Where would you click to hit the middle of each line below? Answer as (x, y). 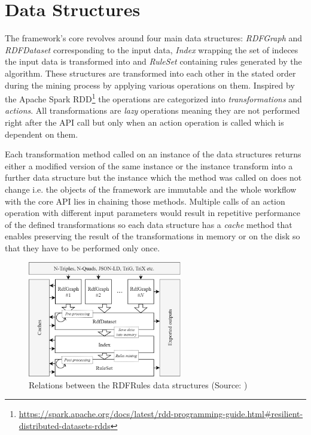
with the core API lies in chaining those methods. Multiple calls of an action (145, 201)
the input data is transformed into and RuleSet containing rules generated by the (153, 61)
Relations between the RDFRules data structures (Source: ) (138, 384)
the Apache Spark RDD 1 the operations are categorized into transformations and (153, 98)
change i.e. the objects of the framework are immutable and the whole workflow (151, 189)
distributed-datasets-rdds (65, 425)
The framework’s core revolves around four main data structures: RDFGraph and (154, 38)
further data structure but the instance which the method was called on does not (153, 177)
